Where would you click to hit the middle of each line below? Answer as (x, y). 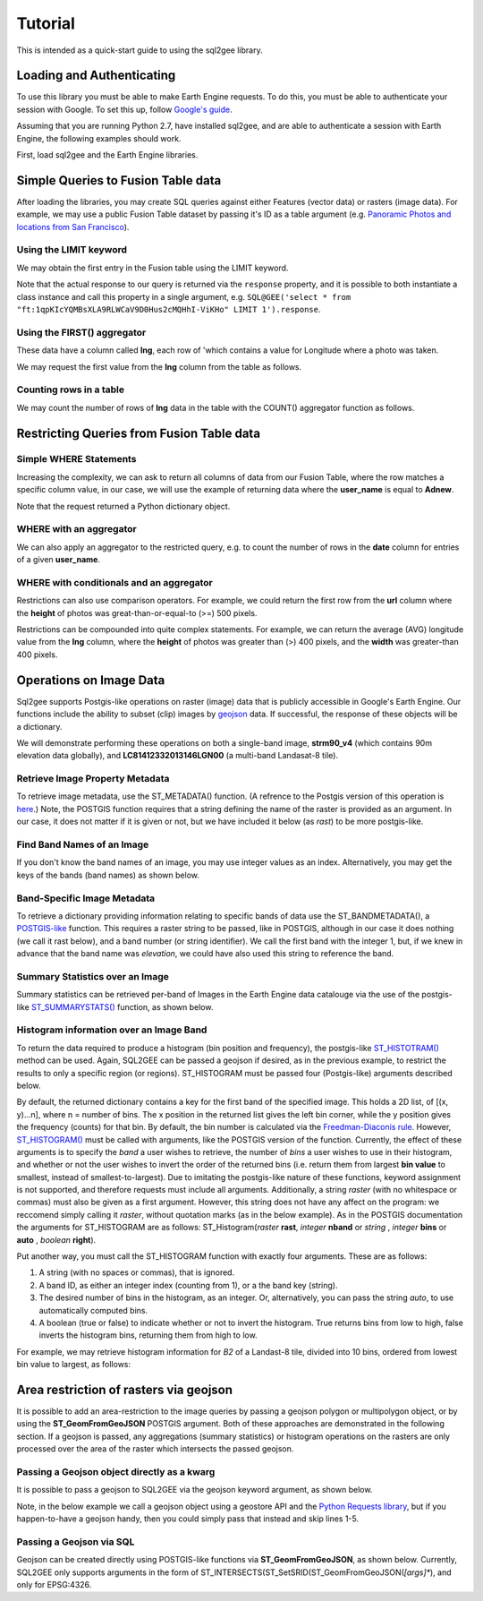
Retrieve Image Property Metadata (93, 779)
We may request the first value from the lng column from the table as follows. (159, 366)
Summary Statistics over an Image (93, 976)
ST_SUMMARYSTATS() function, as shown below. (123, 1006)
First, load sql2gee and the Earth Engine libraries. (107, 155)
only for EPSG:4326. (54, 1585)
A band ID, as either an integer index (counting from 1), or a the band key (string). (188, 1285)
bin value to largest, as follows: (74, 1365)
